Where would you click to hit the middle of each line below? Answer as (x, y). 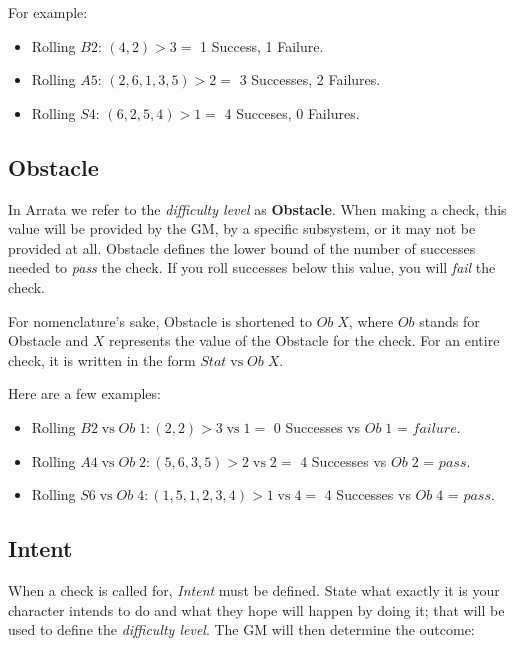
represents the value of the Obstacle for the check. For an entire (304, 340)
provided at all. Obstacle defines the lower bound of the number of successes (242, 247)
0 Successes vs (317, 426)
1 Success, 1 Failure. (262, 45)
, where (371, 320)
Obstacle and (48, 340)
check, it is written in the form (102, 359)
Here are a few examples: (84, 393)
